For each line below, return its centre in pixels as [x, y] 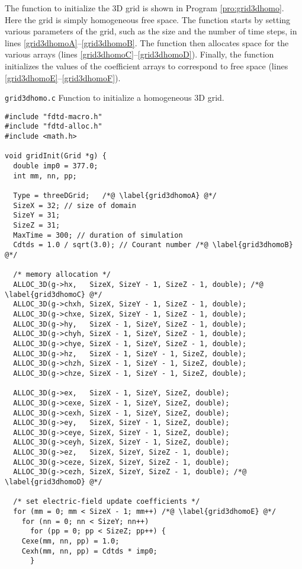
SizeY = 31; [37, 215]
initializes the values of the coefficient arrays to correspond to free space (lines [147, 65]
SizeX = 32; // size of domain [75, 205]
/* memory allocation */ [62, 275]
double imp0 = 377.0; [56, 166]
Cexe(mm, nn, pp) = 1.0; [70, 541]
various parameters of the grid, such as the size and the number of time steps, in [151, 31]
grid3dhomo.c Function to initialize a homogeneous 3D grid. [115, 98]
